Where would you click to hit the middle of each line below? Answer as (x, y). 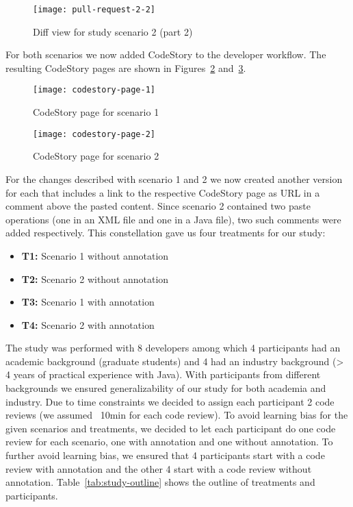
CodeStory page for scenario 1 (96, 112)
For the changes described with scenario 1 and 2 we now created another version (174, 178)
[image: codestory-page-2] (94, 134)
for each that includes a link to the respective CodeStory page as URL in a (163, 192)
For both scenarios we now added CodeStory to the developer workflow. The (166, 54)
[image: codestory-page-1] (94, 90)
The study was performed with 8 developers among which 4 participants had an (173, 348)
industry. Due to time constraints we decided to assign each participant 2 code (170, 401)
